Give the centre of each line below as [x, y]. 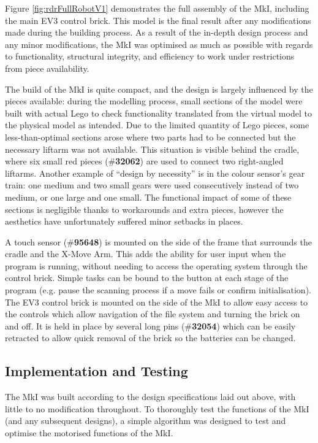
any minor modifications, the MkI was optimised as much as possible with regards [159, 44]
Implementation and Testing [97, 371]
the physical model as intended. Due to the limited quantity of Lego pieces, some [157, 125]
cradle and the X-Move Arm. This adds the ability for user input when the [146, 254]
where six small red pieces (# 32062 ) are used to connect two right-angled [144, 161]
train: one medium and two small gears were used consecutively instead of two [152, 185]
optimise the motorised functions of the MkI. [89, 433]
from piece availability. [47, 68]
